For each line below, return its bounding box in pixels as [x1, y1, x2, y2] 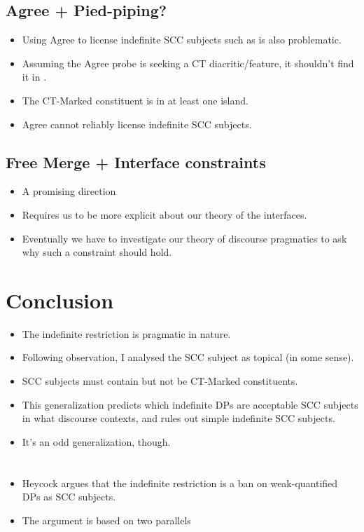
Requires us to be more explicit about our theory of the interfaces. [22, 207, 307, 221]
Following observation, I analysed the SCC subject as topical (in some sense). [22, 350, 354, 364]
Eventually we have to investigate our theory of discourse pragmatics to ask [22, 231, 347, 245]
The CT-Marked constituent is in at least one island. [22, 93, 248, 107]
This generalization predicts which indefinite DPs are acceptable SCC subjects [22, 397, 358, 411]
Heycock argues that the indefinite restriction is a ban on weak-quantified [22, 475, 338, 490]
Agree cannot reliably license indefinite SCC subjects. [22, 116, 252, 131]
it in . [22, 69, 47, 84]
